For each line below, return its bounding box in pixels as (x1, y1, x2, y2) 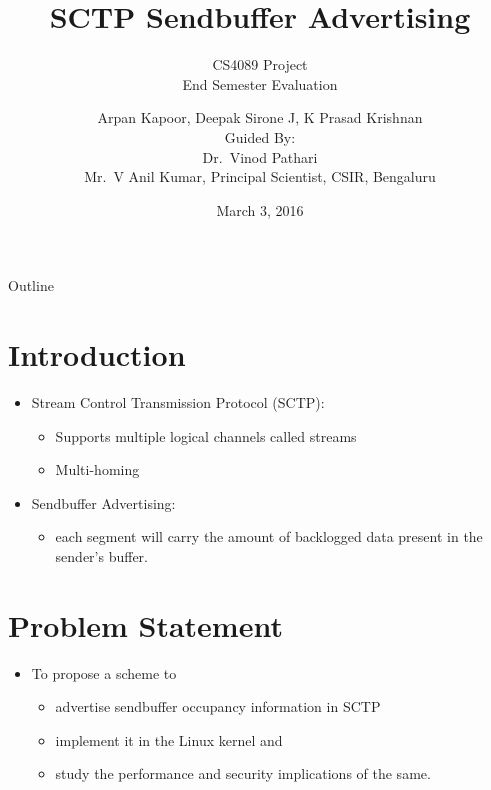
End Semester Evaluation (182, 73, 338, 94)
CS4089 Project (212, 54, 308, 75)
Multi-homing (55, 459, 140, 480)
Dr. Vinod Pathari (202, 146, 318, 167)
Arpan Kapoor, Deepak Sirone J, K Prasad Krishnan (97, 107, 423, 128)
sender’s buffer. (55, 545, 148, 566)
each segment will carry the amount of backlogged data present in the (55, 526, 483, 547)
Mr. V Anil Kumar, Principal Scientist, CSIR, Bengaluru (84, 166, 436, 187)
